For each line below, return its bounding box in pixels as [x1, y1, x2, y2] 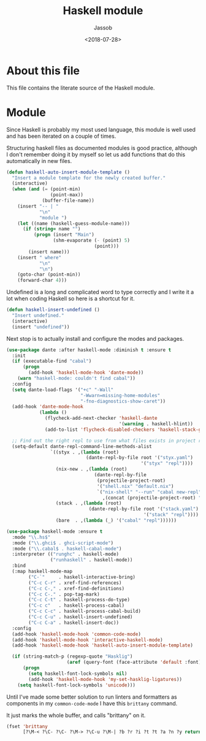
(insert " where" [17, 254, 62, 260]
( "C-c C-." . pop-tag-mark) [28, 591, 100, 598]
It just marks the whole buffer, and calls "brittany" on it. [6, 712, 146, 719]
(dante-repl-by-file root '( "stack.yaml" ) [88, 506, 199, 512]
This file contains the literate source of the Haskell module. [6, 84, 155, 91]
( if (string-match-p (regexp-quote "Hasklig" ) [12, 653, 133, 659]
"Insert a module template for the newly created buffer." [12, 175, 166, 181]
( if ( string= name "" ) [22, 226, 81, 232]
